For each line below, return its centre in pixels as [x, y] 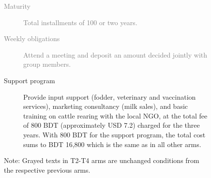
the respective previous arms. [47, 170]
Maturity [17, 6]
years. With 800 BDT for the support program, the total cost [114, 134]
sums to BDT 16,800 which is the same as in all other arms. [112, 144]
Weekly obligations [32, 38]
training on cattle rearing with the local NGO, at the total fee [115, 115]
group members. [47, 64]
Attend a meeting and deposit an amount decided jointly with [115, 54]
